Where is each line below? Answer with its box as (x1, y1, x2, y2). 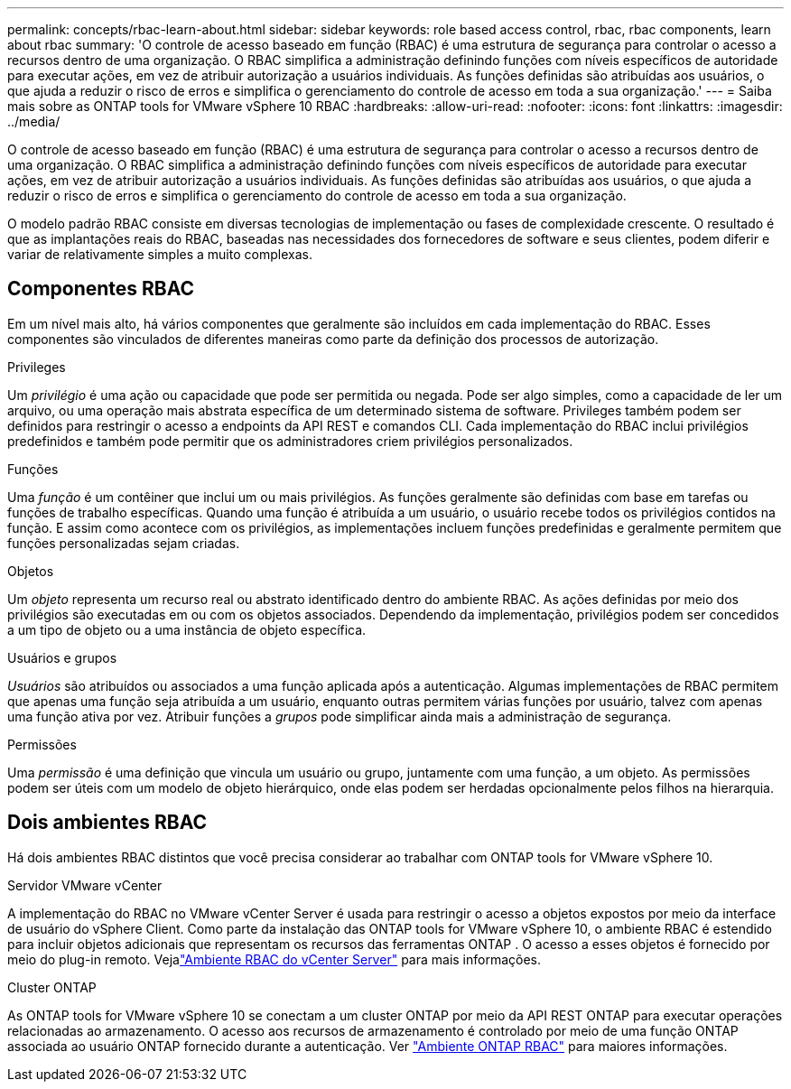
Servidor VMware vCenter (7, 877, 163, 893)
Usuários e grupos (7, 649, 117, 665)
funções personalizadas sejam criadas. (7, 535, 240, 551)
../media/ (7, 114, 60, 129)
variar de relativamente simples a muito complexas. (7, 247, 312, 262)
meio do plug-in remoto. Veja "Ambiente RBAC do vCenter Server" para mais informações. (7, 951, 542, 967)
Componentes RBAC (7, 277, 195, 301)
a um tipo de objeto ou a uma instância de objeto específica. (7, 621, 367, 638)
